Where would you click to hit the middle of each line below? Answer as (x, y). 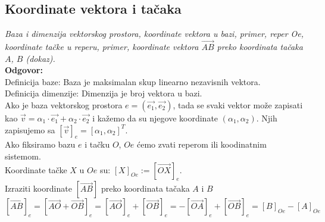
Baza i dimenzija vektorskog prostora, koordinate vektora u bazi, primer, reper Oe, (154, 34)
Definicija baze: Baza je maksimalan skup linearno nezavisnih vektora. (133, 81)
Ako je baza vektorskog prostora (64, 104)
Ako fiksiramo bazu (40, 144)
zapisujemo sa (30, 129)
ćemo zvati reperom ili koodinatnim (202, 144)
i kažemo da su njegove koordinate (155, 118)
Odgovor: (24, 70)
